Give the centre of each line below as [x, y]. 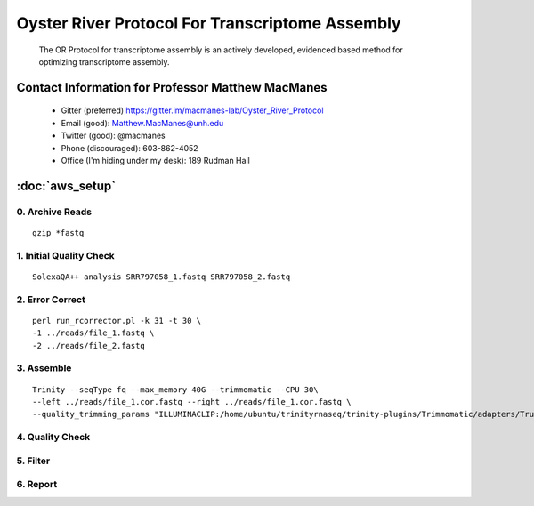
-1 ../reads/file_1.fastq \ [93, 333]
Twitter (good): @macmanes [113, 136]
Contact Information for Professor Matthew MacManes [172, 88]
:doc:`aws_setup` [66, 185]
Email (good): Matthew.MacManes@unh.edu [142, 123]
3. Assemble [44, 368]
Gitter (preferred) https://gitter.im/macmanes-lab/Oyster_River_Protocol [192, 110]
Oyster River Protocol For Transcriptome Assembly [209, 23]
